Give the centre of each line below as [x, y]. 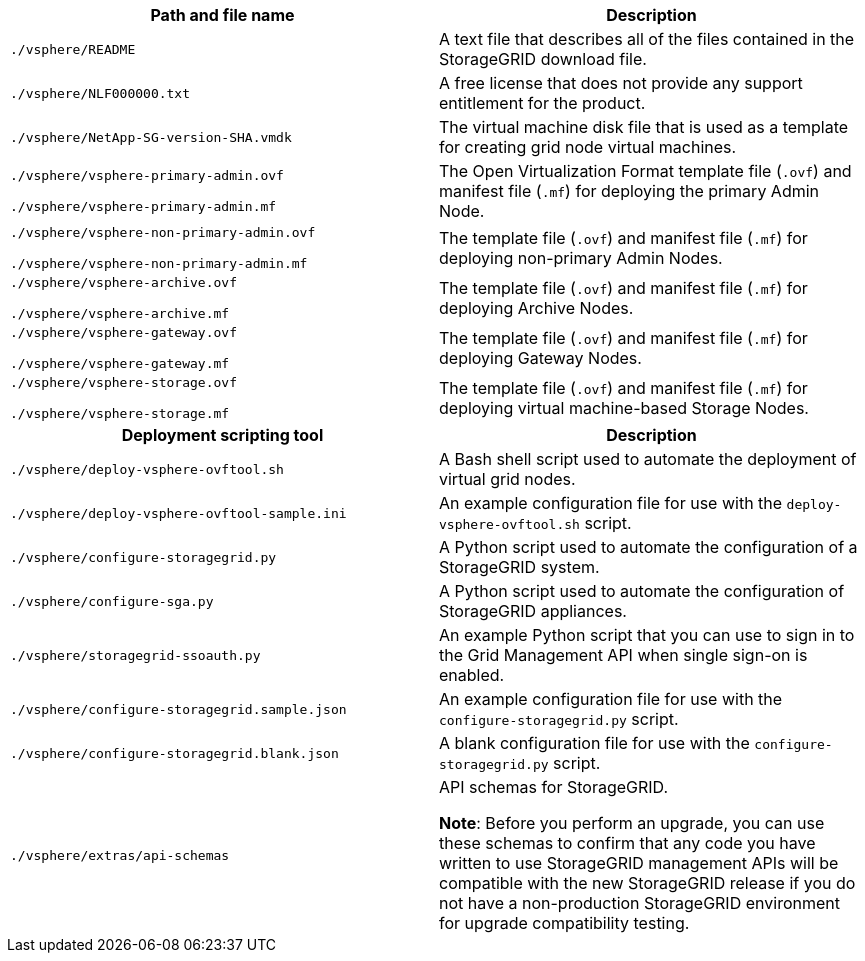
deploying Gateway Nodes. [540, 358]
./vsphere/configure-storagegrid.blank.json [174, 753]
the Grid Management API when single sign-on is [623, 655]
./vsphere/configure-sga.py [112, 601]
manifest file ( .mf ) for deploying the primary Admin [629, 191]
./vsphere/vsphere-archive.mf [120, 313]
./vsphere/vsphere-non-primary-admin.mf [159, 263]
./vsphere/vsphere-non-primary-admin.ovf [163, 232]
